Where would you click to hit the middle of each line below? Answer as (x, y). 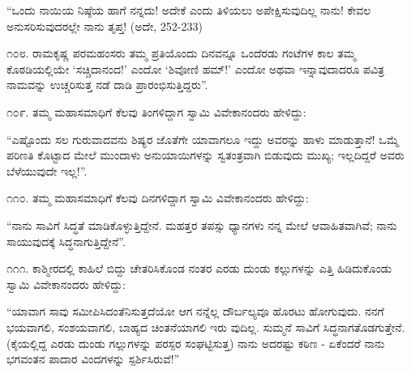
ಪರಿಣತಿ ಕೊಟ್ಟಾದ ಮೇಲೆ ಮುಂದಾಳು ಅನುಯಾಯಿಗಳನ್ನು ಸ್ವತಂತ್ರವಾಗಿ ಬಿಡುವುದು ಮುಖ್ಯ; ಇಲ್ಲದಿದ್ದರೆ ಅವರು (205, 155)
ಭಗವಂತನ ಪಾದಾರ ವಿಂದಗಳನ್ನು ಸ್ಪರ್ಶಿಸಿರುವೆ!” (93, 359)
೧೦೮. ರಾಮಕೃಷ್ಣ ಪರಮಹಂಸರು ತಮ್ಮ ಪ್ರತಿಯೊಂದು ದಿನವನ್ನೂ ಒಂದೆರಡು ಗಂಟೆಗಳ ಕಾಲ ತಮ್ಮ (181, 53)
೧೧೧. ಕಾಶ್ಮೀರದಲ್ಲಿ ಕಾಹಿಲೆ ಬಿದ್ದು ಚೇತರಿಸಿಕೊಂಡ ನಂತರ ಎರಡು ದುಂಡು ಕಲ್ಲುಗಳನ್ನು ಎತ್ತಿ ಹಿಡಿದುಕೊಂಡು (199, 268)
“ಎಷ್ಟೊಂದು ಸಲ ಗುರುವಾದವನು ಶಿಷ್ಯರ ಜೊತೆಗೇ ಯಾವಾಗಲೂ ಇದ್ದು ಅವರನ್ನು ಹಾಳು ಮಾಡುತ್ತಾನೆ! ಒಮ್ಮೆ (203, 139)
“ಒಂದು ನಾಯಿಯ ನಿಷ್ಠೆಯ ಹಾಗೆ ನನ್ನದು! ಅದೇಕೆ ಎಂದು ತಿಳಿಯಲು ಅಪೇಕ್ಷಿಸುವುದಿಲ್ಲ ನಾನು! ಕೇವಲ (189, 10)
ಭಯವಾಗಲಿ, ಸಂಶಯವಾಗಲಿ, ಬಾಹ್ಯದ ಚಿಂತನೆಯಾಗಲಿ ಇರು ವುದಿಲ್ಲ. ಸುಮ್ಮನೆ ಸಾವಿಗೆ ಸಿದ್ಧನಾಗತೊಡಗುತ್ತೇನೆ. (206, 326)
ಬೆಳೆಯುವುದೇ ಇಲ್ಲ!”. (47, 170)
